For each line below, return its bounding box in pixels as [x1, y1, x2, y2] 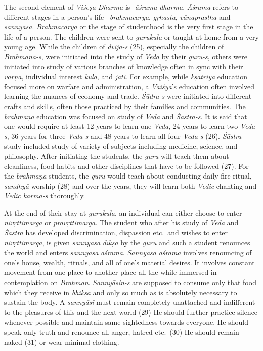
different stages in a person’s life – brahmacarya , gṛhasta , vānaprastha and [4, 11, 231, 22]
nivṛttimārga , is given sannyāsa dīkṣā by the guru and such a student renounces [4, 237, 250, 248]
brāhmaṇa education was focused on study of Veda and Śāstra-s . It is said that [4, 111, 247, 121]
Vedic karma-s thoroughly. [4, 190, 85, 201]
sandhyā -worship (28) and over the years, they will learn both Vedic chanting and [4, 180, 257, 191]
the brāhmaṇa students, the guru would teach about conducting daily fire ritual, [4, 170, 252, 181]
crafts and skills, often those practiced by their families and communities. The [4, 100, 246, 111]
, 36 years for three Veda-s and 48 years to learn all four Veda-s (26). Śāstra [7, 130, 242, 141]
